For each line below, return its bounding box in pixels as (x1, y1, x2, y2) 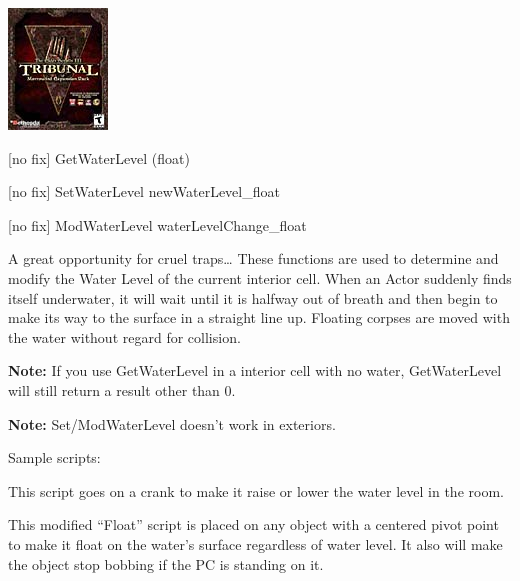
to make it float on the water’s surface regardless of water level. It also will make (8, 533, 503, 554)
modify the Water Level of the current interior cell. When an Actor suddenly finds (8, 267, 512, 288)
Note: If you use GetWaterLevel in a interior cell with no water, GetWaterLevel (8, 360, 502, 381)
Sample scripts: (8, 447, 101, 468)
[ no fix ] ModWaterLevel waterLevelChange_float (8, 214, 307, 235)
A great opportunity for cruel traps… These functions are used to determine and (8, 248, 499, 269)
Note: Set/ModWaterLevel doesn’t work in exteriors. (8, 413, 336, 434)
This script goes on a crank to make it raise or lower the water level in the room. (8, 480, 504, 501)
